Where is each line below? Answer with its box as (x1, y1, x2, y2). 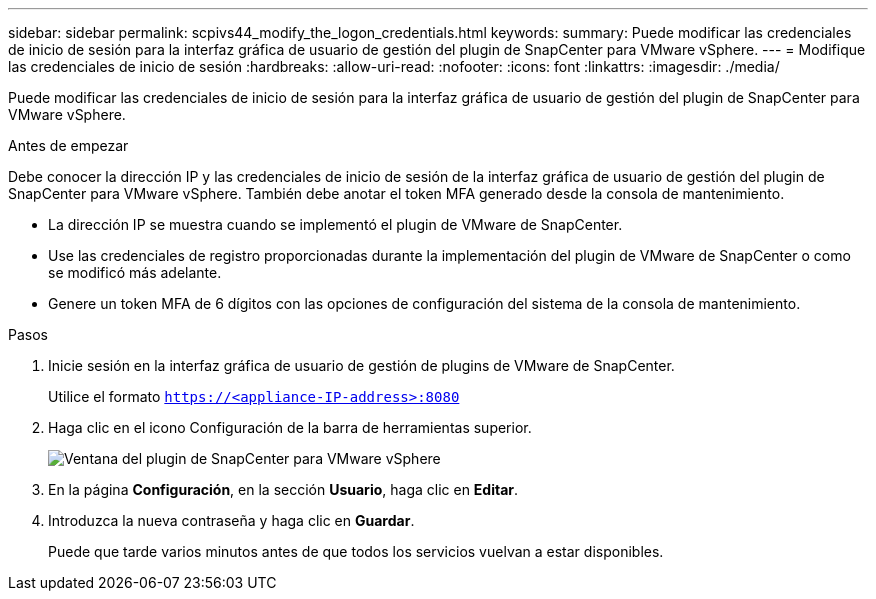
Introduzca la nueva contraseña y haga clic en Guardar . (48, 512, 415, 529)
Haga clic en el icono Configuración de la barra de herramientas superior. (48, 419, 532, 436)
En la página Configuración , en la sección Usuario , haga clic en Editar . (48, 481, 519, 498)
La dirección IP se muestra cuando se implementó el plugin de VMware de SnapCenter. (48, 216, 623, 233)
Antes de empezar (8, 137, 129, 154)
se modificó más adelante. (48, 264, 222, 281)
